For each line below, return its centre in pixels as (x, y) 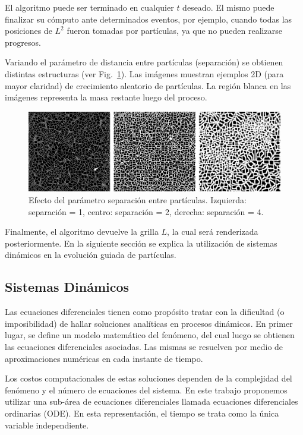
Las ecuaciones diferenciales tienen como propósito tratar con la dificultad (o (145, 312)
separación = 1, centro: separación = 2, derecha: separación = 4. (146, 211)
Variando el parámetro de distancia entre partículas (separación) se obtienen (144, 62)
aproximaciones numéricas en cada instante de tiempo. (104, 358)
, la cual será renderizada (213, 231)
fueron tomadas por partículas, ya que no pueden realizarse (174, 31)
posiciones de (29, 31)
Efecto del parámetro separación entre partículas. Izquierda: (138, 200)
